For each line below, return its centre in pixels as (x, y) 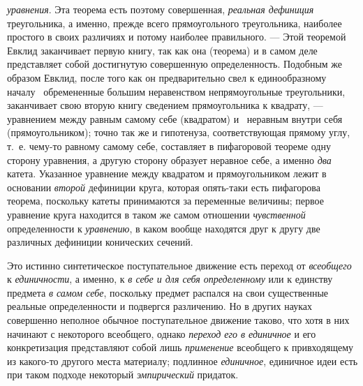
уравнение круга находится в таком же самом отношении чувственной (156, 214)
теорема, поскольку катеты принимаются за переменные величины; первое (165, 201)
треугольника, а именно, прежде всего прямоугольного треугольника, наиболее (175, 23)
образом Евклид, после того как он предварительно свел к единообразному (167, 77)
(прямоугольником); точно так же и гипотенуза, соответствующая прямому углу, (179, 132)
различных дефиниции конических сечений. (100, 242)
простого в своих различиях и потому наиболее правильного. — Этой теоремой (177, 37)
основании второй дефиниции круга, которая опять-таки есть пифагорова (164, 187)
